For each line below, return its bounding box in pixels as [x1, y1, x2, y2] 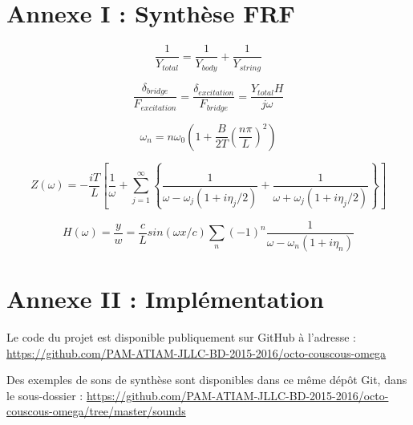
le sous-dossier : [6, 387, 83, 403]
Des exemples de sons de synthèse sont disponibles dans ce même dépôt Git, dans [6, 371, 407, 388]
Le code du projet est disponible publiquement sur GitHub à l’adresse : [6, 328, 356, 345]
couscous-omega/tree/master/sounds [6, 403, 186, 419]
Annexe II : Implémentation [6, 282, 324, 315]
